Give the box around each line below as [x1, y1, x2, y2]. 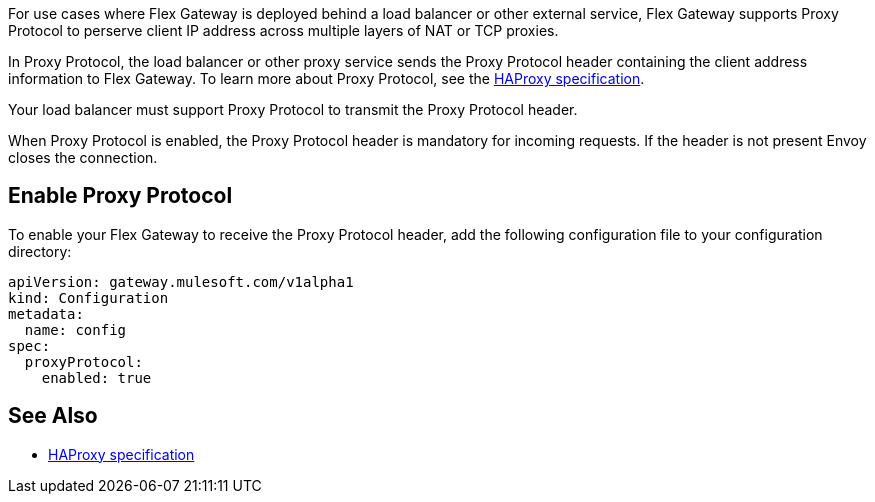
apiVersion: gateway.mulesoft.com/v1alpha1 [8, 273, 354, 290]
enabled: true [41, 369, 152, 386]
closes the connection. [8, 149, 158, 166]
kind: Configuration [8, 289, 169, 306]
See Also [8, 403, 98, 429]
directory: [8, 242, 72, 260]
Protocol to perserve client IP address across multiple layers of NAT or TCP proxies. [8, 22, 559, 39]
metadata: [8, 305, 84, 322]
